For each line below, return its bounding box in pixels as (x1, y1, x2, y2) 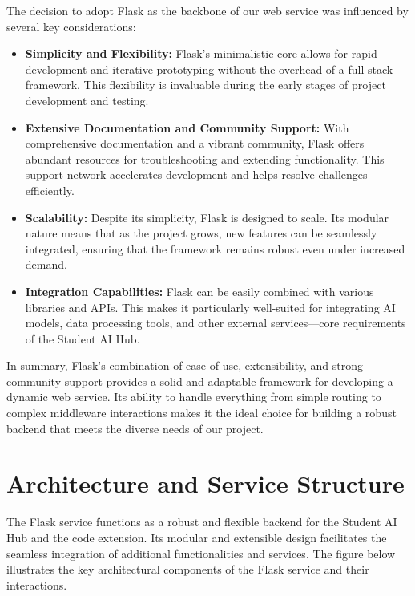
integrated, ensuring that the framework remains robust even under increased (25, 240, 405, 257)
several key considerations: (6, 18, 136, 34)
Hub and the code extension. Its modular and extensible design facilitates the (6, 529, 387, 545)
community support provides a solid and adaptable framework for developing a (6, 372, 393, 389)
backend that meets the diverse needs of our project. (6, 420, 264, 436)
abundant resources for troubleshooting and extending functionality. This (25, 150, 385, 167)
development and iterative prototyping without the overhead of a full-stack (25, 60, 393, 77)
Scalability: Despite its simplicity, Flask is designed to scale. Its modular (25, 209, 389, 225)
